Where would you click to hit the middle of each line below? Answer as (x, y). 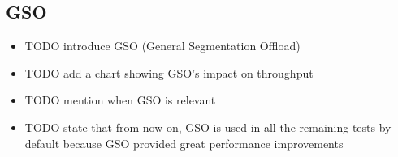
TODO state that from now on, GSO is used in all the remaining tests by (208, 127)
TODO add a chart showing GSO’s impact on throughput (169, 72)
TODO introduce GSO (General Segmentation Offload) (162, 46)
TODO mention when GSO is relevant (120, 100)
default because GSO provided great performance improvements (184, 143)
